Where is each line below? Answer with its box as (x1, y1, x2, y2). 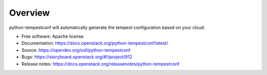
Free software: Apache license (21, 33, 84, 39)
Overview (9, 7, 50, 18)
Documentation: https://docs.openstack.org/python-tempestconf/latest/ (21, 40, 168, 46)
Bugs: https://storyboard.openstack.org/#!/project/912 (21, 54, 133, 60)
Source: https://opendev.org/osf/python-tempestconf (21, 47, 131, 53)
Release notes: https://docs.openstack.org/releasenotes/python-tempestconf (21, 61, 180, 67)
